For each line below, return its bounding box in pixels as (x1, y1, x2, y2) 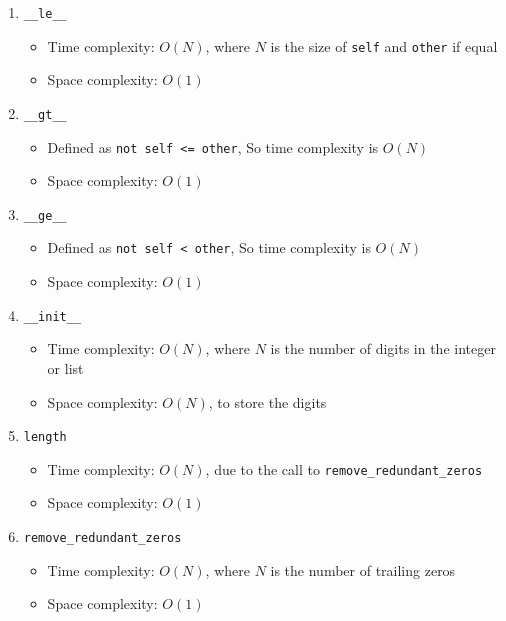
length (23, 430, 67, 445)
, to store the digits (208, 391, 327, 412)
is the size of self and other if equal (270, 35, 498, 56)
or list (47, 357, 84, 378)
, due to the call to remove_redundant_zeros (205, 458, 483, 479)
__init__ (23, 309, 82, 324)
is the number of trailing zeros (270, 559, 456, 580)
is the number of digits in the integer (270, 338, 496, 359)
